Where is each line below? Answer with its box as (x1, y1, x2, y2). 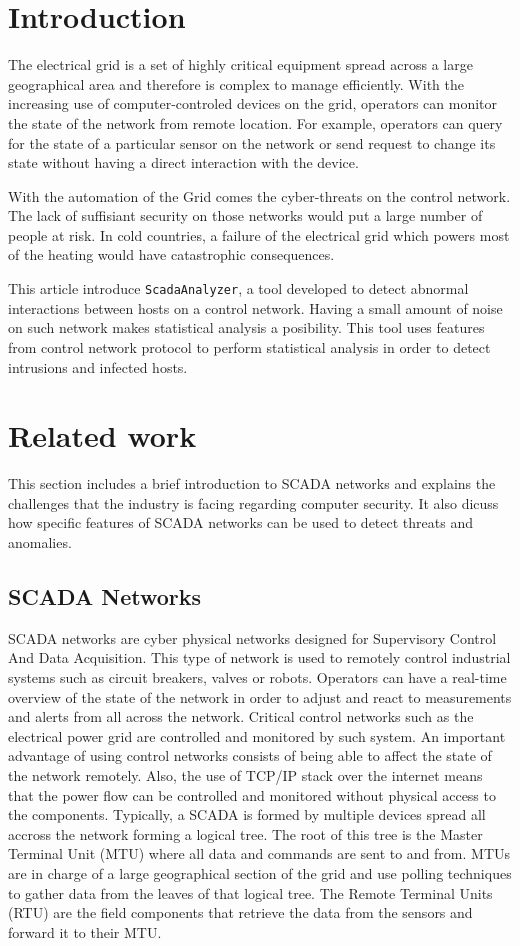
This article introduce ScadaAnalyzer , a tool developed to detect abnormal (8, 278, 469, 299)
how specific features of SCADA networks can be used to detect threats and (8, 512, 473, 533)
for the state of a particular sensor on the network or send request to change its (8, 132, 496, 153)
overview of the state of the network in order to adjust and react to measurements (8, 686, 512, 707)
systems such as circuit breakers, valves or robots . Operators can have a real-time (8, 666, 507, 687)
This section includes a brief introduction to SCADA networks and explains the (8, 473, 496, 494)
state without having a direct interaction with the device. (8, 152, 359, 173)
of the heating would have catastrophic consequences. (8, 244, 335, 265)
